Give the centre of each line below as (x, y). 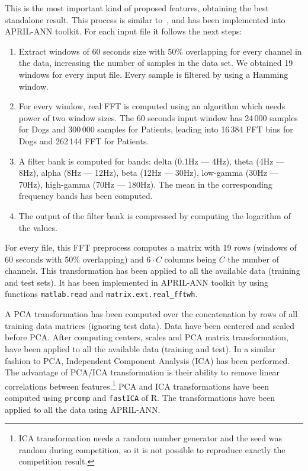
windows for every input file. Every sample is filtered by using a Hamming (153, 74)
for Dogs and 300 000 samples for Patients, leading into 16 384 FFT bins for (156, 129)
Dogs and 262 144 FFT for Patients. (84, 140)
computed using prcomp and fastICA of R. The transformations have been (140, 397)
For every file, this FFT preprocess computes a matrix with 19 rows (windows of (151, 247)
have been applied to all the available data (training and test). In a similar (140, 348)
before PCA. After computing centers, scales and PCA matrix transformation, (147, 337)
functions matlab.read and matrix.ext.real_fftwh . (101, 294)
